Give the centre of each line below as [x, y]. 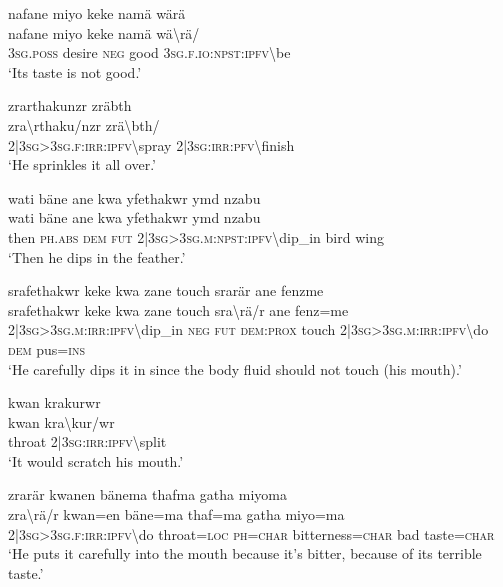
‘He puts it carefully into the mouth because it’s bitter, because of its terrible [245, 553]
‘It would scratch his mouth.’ [96, 460]
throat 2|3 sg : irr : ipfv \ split [87, 441]
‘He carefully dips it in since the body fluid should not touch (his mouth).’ [235, 368]
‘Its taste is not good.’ [75, 71]
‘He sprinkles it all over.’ [82, 164]
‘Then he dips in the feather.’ [97, 256]
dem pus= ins [46, 348]
